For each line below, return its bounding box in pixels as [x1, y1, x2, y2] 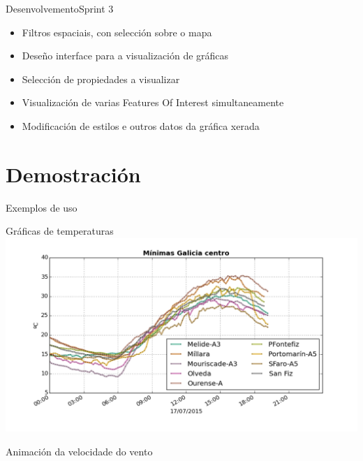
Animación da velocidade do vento [6, 444, 153, 459]
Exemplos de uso [6, 200, 77, 214]
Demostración [6, 159, 141, 188]
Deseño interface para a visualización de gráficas [22, 48, 229, 63]
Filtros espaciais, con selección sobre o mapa [22, 24, 212, 39]
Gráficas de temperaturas [6, 224, 114, 238]
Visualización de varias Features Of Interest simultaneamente [22, 95, 284, 110]
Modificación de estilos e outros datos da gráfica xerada [22, 118, 260, 133]
